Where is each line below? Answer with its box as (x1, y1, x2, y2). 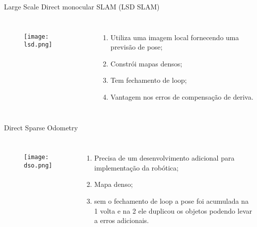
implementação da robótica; (94, 162, 179, 172)
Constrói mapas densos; (110, 58, 183, 68)
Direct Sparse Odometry (4, 122, 78, 132)
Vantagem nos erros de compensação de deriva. (110, 91, 254, 102)
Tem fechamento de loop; (110, 75, 187, 85)
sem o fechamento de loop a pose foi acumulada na (94, 195, 249, 206)
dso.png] (24, 162, 53, 169)
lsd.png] (24, 41, 53, 49)
